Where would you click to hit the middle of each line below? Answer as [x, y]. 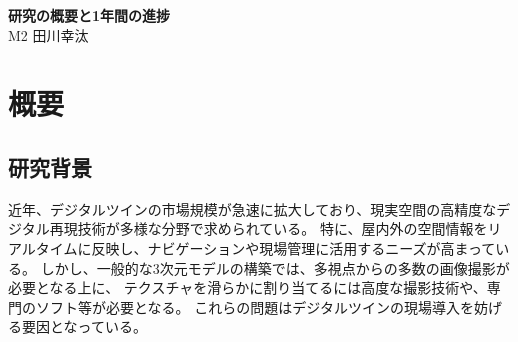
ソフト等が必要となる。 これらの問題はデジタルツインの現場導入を [254, 306]
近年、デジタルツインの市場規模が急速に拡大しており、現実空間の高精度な [252, 208]
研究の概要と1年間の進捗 [89, 15]
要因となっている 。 [84, 326]
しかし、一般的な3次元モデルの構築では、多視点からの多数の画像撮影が [275, 267]
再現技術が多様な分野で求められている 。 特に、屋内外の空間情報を [268, 228]
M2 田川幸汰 [48, 34]
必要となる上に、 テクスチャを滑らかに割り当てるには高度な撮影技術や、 [247, 287]
